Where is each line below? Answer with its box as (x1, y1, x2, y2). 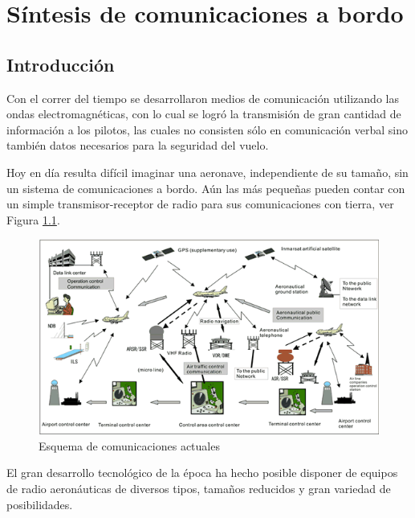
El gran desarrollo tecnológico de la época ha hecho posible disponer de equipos (6, 464, 398, 481)
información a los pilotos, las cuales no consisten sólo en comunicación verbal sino (6, 121, 408, 138)
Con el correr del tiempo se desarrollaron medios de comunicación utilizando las (6, 89, 399, 106)
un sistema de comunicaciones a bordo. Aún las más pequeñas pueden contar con (6, 179, 405, 196)
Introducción (6, 51, 115, 76)
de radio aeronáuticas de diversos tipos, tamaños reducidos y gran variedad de (6, 479, 391, 496)
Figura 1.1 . (6, 211, 60, 228)
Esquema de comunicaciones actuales (39, 437, 220, 454)
